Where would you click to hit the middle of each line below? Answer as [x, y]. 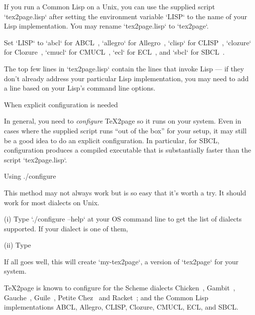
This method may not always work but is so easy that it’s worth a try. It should [125, 192]
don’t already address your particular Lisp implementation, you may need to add [127, 78]
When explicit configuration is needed [61, 104]
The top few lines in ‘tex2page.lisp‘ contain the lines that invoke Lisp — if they [124, 68]
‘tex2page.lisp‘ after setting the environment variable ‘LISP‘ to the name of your [126, 16]
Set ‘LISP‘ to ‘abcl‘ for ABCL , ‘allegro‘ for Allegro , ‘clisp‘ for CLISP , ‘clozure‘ [128, 42]
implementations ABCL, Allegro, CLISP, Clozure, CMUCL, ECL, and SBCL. [121, 307]
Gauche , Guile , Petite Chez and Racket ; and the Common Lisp [106, 297]
